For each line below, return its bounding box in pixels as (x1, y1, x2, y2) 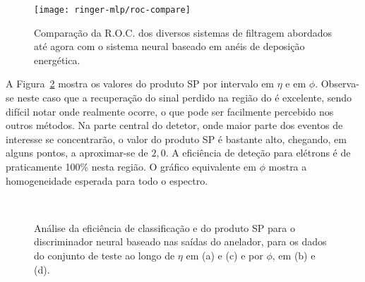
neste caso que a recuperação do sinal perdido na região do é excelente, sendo (17, 90, 352, 105)
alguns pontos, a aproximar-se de (6, 145, 148, 160)
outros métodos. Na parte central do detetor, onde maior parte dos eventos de (6, 118, 343, 133)
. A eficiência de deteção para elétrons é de (165, 145, 351, 160)
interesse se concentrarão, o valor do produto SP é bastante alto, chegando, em (6, 131, 347, 146)
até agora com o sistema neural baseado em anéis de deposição (34, 39, 305, 54)
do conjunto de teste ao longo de (34, 247, 175, 262)
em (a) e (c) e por (186, 247, 263, 262)
